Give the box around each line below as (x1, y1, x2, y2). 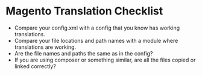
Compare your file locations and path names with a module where (14, 37, 178, 44)
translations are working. (14, 43, 77, 51)
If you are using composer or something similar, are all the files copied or (14, 56, 196, 63)
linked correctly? (14, 62, 57, 70)
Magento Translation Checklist (5, 4, 163, 18)
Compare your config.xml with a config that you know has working (14, 24, 180, 31)
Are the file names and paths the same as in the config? (14, 49, 153, 57)
